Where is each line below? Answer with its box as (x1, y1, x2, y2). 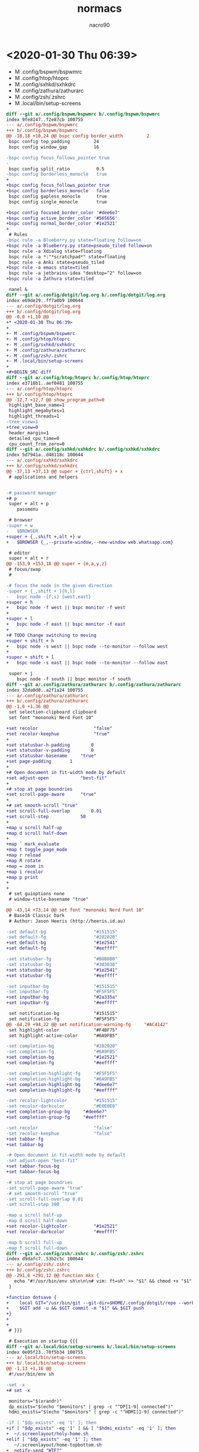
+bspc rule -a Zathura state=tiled (6, 276, 94, 282)
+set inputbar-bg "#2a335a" (6, 994, 118, 1001)
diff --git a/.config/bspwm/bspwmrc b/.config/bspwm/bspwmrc (6, 111, 161, 117)
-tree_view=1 (6, 419, 38, 425)
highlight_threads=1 (8, 413, 60, 419)
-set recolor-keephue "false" (6, 1131, 113, 1136)
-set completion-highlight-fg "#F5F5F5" (6, 1070, 118, 1077)
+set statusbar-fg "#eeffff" (6, 972, 118, 979)
